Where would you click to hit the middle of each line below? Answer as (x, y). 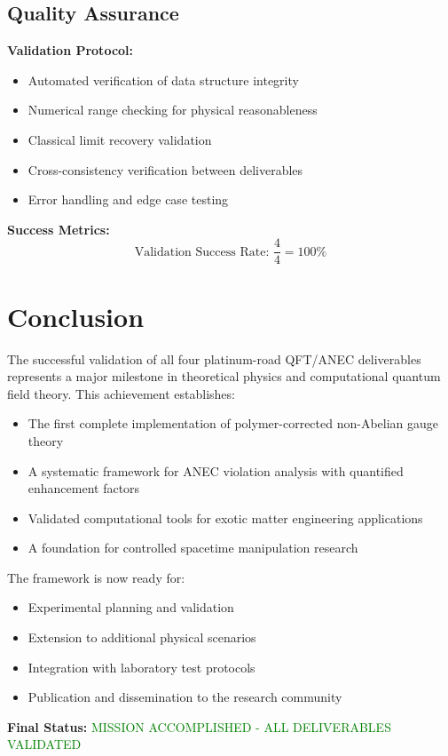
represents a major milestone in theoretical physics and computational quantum (224, 376)
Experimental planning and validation (131, 607)
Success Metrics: (59, 229)
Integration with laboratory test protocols (141, 667)
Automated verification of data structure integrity (163, 80)
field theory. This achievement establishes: (121, 393)
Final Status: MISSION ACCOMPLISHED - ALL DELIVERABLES (199, 726)
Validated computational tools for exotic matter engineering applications (225, 517)
